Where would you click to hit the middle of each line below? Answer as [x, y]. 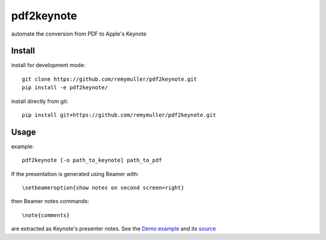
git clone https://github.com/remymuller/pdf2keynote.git [110, 79]
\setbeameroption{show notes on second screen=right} [103, 188]
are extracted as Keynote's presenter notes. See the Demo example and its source [113, 229]
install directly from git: [40, 101]
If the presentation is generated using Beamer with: [75, 174]
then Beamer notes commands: [50, 201]
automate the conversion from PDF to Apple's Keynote [79, 34]
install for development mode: [48, 65]
